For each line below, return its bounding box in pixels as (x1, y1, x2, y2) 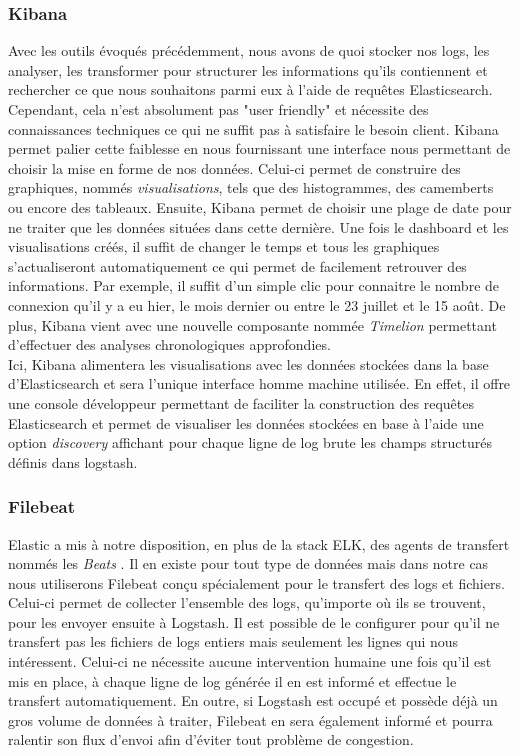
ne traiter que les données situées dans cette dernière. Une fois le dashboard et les (8, 216, 509, 237)
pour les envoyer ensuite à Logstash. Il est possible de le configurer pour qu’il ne (8, 611, 500, 632)
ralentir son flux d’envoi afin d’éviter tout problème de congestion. (8, 729, 414, 750)
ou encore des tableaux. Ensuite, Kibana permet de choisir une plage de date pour (8, 196, 512, 217)
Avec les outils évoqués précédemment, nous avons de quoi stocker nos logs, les (8, 40, 490, 61)
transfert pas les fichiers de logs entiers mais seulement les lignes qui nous (8, 631, 459, 652)
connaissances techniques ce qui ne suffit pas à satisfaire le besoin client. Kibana (8, 118, 499, 139)
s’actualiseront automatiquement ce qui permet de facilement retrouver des (8, 255, 467, 276)
